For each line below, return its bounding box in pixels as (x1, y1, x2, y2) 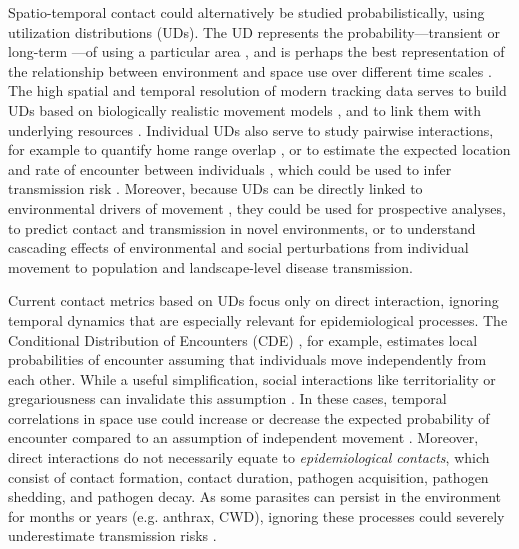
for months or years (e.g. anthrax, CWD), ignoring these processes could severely (8, 505, 505, 526)
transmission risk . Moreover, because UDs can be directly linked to (8, 178, 423, 199)
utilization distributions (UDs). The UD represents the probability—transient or (8, 21, 500, 42)
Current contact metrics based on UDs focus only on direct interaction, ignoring (8, 290, 499, 311)
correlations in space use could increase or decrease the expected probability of (8, 407, 490, 428)
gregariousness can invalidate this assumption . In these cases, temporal (8, 388, 447, 409)
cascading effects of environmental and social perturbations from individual (8, 237, 469, 258)
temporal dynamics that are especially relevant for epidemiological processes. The (8, 309, 508, 330)
